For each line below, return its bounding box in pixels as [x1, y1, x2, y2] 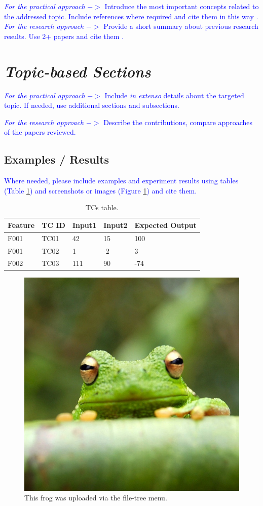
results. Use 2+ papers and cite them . [4, 30, 124, 41]
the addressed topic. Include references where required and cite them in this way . [4, 11, 258, 21]
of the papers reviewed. [4, 127, 76, 137]
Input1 [72, 219, 97, 230]
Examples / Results [4, 151, 109, 167]
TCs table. [86, 202, 119, 213]
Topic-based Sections [4, 60, 151, 82]
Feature [8, 219, 35, 230]
